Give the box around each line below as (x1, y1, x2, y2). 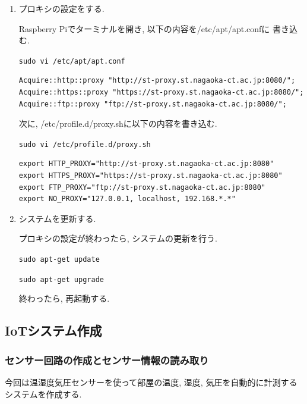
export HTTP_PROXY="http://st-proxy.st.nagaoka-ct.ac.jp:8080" (18, 159, 274, 168)
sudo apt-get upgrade (18, 275, 104, 284)
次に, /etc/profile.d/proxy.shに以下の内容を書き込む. (18, 117, 217, 130)
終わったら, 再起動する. (18, 292, 110, 305)
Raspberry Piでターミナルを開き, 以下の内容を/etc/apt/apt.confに (18, 22, 270, 35)
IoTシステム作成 (5, 321, 102, 340)
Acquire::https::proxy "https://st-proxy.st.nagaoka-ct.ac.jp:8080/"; (18, 88, 304, 97)
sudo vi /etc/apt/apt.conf (18, 57, 125, 65)
